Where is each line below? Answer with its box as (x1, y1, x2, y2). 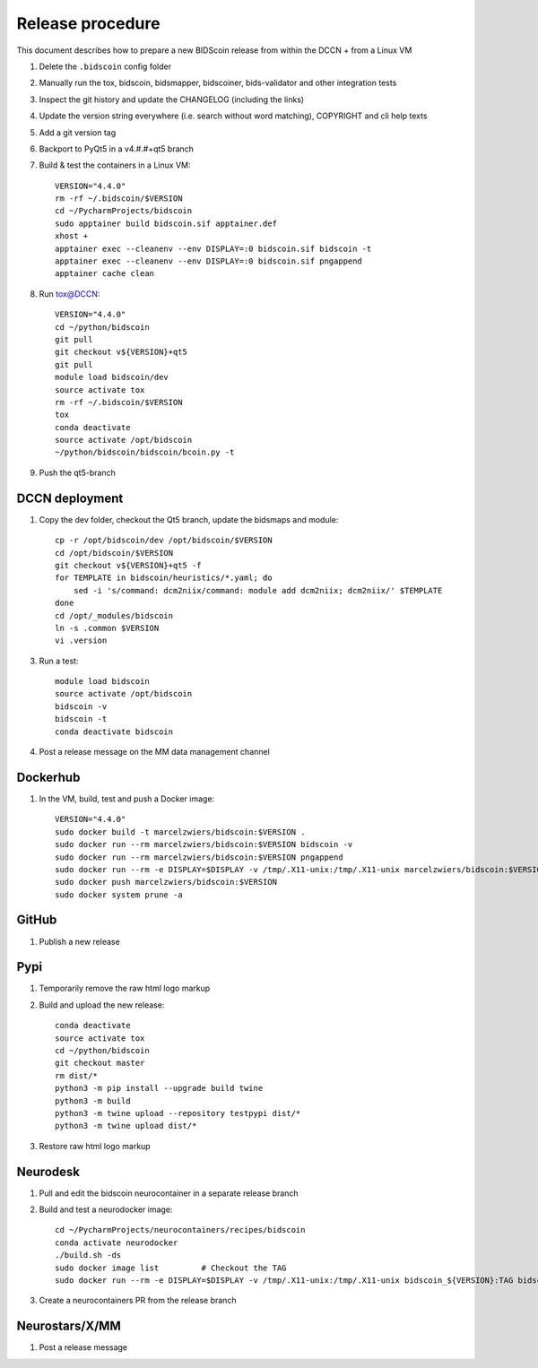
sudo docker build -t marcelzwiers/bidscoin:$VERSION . (55, 827, 306, 837)
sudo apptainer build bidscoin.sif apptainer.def (55, 218, 278, 229)
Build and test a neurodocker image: (39, 1204, 173, 1215)
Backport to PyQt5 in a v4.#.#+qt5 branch (39, 143, 195, 154)
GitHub (16, 913, 57, 928)
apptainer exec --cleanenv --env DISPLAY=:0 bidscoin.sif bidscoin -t (55, 243, 372, 254)
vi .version (55, 636, 108, 645)
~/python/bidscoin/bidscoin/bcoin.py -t (55, 447, 235, 457)
